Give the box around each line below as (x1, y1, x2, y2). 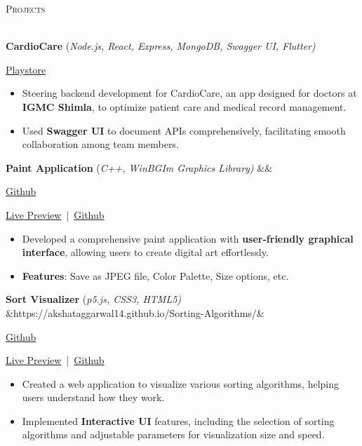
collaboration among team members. (22, 137, 179, 151)
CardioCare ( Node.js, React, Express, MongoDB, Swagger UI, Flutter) (6, 39, 316, 53)
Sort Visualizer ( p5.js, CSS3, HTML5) (6, 292, 182, 306)
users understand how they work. (22, 390, 165, 405)
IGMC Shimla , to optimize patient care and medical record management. (22, 99, 347, 114)
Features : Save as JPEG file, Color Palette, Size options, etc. (22, 268, 289, 283)
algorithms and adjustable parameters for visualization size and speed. (22, 427, 325, 442)
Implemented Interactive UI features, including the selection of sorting (22, 413, 335, 428)
